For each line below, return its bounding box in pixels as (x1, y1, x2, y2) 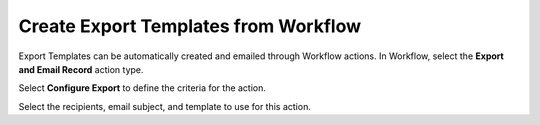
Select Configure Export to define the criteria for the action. (18, 82, 267, 94)
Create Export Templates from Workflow (18, 15, 362, 37)
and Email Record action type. (18, 63, 144, 75)
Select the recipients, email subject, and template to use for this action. (18, 100, 312, 112)
